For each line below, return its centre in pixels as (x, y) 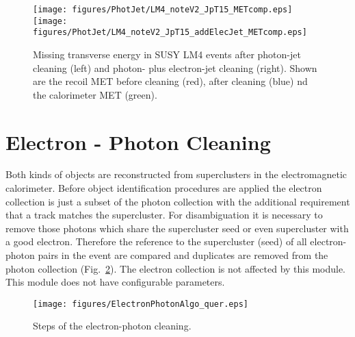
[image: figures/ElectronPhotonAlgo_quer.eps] (141, 304)
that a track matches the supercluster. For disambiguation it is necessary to (164, 215)
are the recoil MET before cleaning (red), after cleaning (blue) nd (170, 81)
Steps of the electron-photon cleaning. (112, 326)
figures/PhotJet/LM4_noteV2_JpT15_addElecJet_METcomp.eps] (170, 33)
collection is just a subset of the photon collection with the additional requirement (178, 201)
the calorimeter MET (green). (95, 94)
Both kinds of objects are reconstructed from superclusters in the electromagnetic (176, 174)
